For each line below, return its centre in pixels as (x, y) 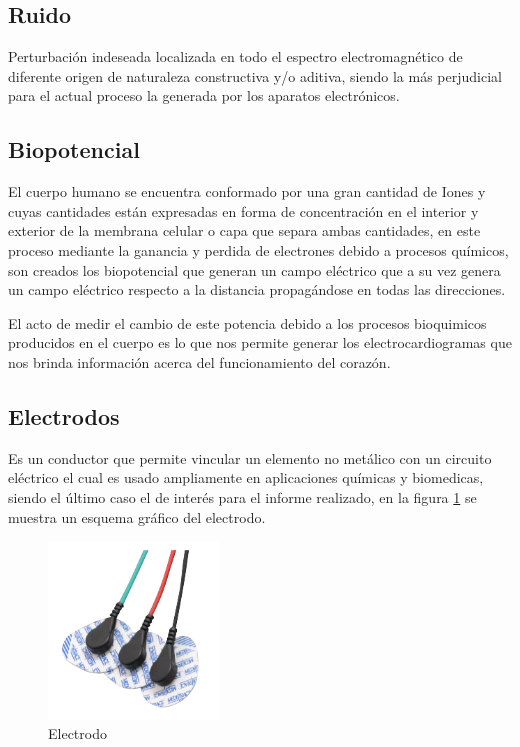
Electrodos (64, 415)
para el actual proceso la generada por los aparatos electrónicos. (204, 95)
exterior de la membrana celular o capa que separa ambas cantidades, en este (244, 230)
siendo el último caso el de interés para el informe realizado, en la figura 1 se (242, 496)
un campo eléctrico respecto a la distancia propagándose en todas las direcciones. (257, 289)
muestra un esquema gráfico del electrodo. (137, 516)
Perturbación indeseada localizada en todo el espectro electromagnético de (235, 56)
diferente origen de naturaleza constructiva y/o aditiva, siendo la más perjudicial (255, 75)
